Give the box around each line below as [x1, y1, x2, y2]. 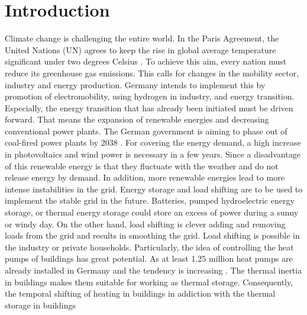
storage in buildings [5, 298, 76, 311]
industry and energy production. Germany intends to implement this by [5, 78, 266, 91]
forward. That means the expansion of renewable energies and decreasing [5, 113, 269, 126]
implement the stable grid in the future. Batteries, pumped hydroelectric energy [5, 194, 295, 207]
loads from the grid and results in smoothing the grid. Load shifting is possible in [5, 229, 300, 242]
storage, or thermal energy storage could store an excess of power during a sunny [5, 206, 299, 218]
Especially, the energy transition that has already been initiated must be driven [5, 101, 293, 114]
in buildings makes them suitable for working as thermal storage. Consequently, [5, 275, 293, 288]
